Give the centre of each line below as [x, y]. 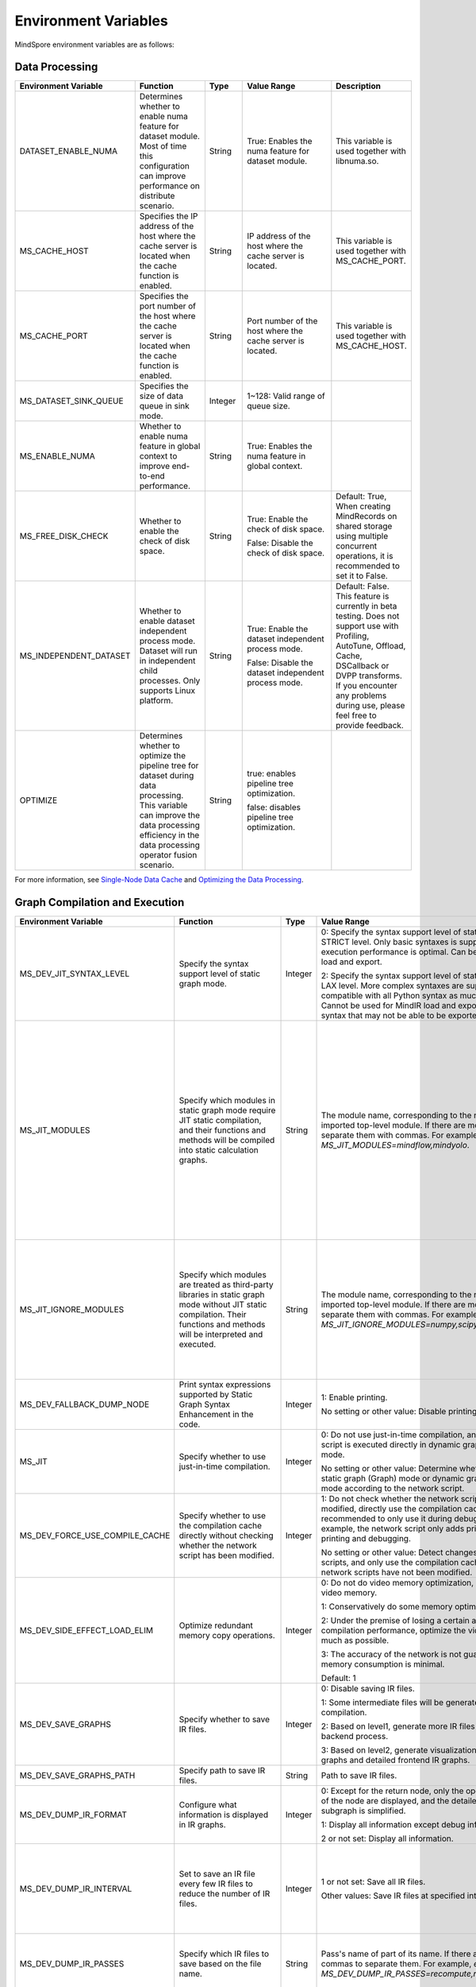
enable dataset [167, 622]
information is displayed [224, 1815]
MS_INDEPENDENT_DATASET [75, 656]
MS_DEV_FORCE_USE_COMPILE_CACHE [95, 1536]
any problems [361, 695]
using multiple [362, 536]
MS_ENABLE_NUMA [57, 456]
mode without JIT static [223, 1305]
